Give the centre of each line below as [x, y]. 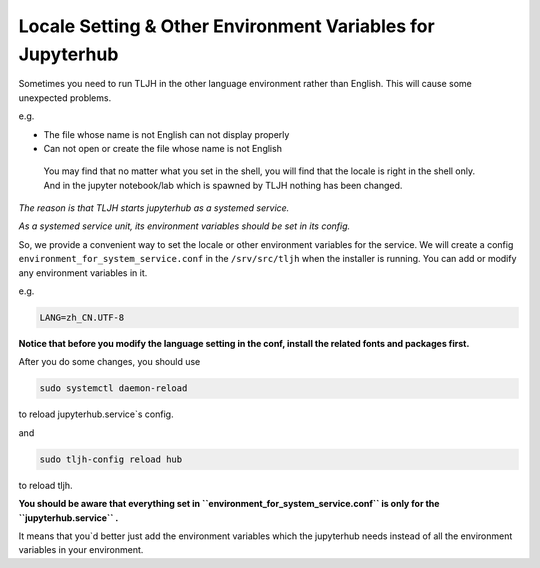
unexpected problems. [65, 97]
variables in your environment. [81, 550]
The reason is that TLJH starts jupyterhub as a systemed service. [154, 208]
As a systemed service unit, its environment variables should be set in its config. [184, 226]
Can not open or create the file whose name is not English [162, 148]
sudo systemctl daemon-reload [113, 388]
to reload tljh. [45, 485]
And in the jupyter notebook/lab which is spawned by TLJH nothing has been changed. [223, 185]
